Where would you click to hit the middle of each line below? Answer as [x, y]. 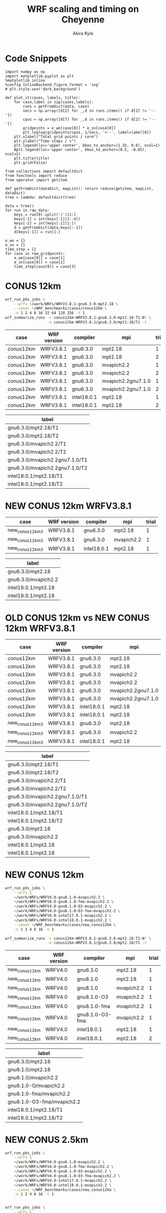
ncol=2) [13, 154]
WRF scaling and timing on [83, 9]
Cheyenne [83, 20]
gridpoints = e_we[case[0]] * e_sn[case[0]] [69, 128]
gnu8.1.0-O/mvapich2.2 [36, 1085]
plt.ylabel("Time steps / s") [45, 141]
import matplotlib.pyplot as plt [40, 76]
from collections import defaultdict [44, 171]
